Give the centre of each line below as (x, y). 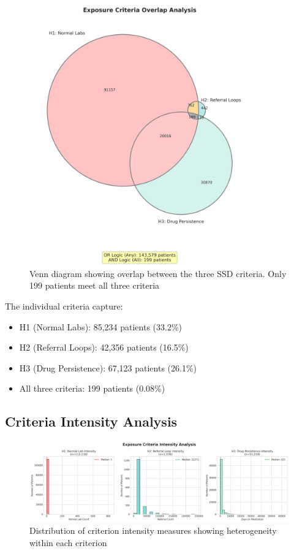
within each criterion (68, 542)
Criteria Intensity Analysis (91, 421)
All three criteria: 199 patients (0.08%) (92, 388)
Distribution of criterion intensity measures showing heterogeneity (153, 530)
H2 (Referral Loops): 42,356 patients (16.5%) (104, 347)
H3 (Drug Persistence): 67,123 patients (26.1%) (108, 367)
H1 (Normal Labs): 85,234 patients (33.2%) (101, 326)
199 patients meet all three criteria (95, 285)
